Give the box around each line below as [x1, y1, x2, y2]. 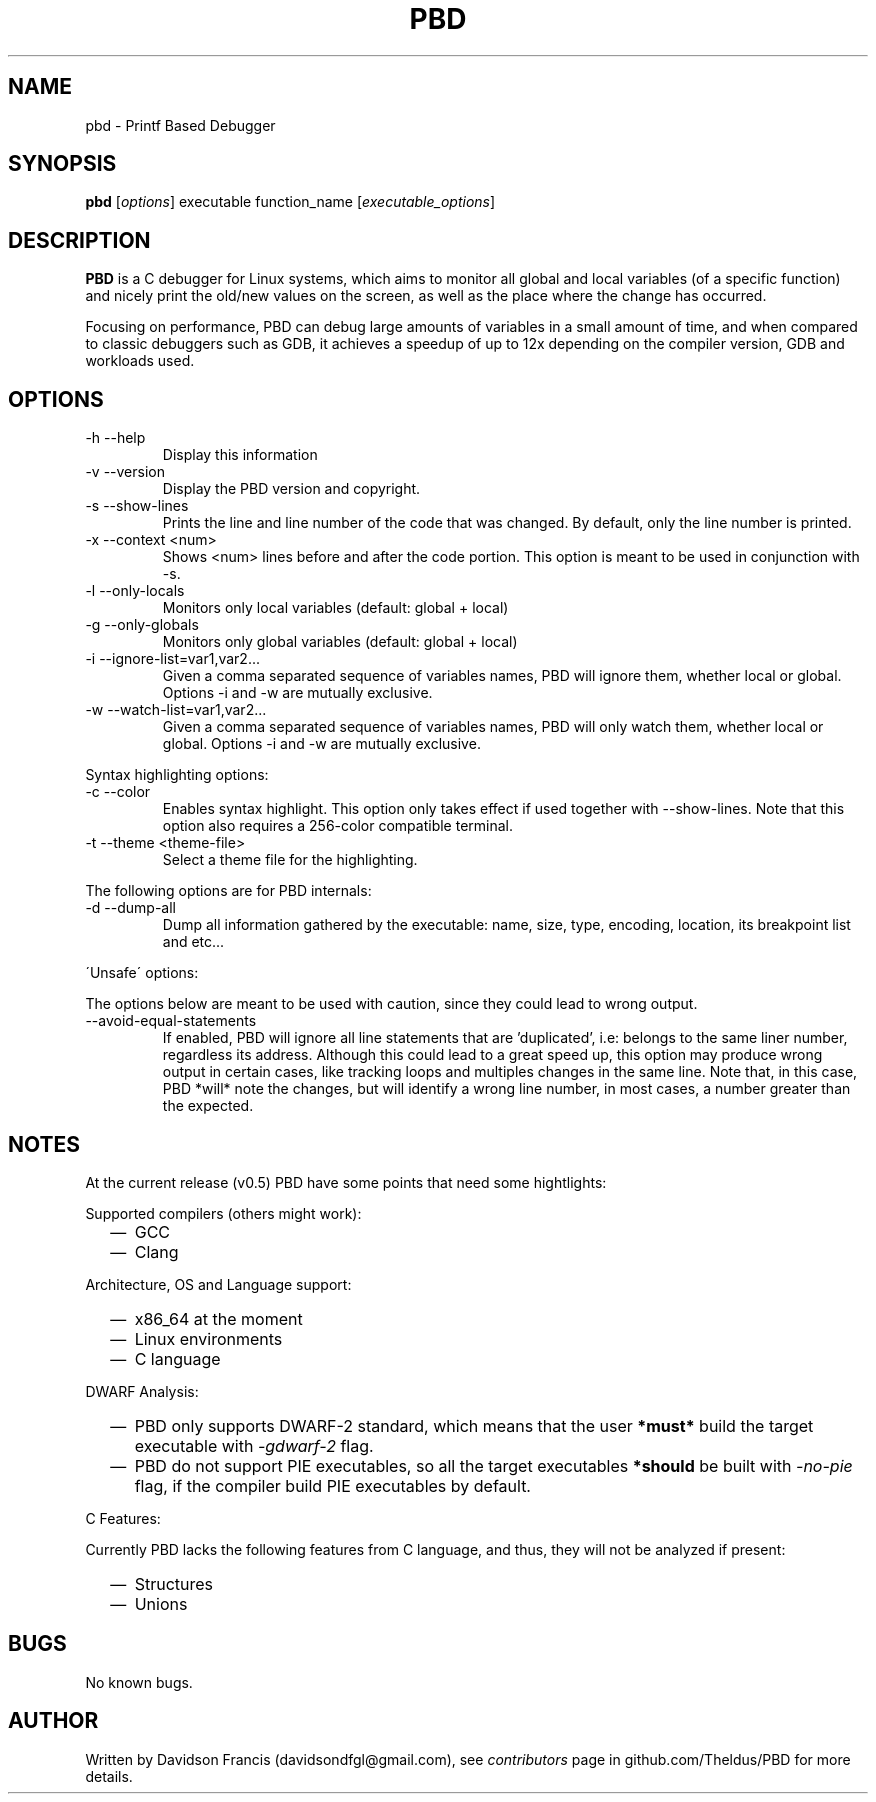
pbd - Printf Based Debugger [85, 116, 276, 134]
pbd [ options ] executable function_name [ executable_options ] [85, 193, 496, 211]
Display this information [162, 446, 318, 464]
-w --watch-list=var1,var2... [85, 701, 267, 719]
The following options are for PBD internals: [85, 882, 372, 900]
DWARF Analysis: [85, 1382, 199, 1400]
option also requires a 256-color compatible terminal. [162, 817, 513, 835]
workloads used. [85, 352, 195, 370]
